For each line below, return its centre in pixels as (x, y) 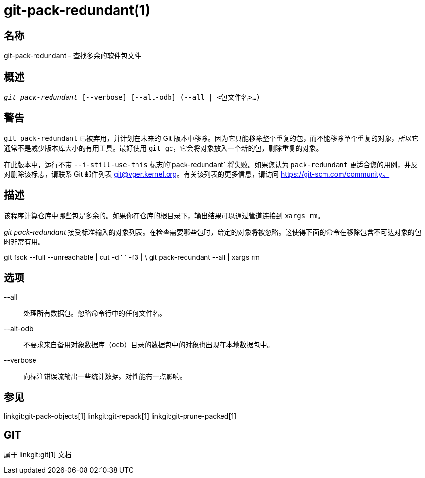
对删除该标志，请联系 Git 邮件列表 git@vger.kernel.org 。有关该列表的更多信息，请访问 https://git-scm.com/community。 (197, 174)
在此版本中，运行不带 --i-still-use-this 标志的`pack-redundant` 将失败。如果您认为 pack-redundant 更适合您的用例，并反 (211, 164)
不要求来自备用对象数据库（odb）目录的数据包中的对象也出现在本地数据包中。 (149, 344)
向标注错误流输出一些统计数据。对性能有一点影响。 (105, 376)
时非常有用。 (24, 241)
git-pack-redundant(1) (77, 10)
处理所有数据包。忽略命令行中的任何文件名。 (95, 313)
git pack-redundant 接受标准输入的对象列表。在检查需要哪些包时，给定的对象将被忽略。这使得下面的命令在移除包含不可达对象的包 (213, 232)
